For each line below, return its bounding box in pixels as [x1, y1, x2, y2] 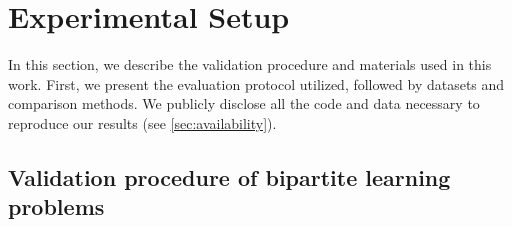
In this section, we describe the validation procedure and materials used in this [8, 54, 492, 75]
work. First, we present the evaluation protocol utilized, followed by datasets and [8, 73, 505, 94]
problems [8, 191, 105, 222]
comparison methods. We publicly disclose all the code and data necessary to [8, 93, 480, 114]
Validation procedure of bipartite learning [8, 161, 451, 192]
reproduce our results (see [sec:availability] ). [8, 112, 277, 133]
